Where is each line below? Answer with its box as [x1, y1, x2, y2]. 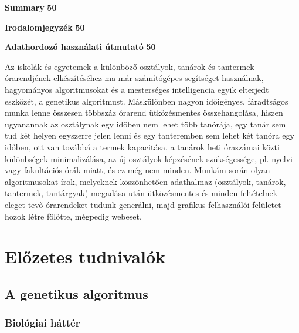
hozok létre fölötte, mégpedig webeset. [5, 210, 142, 222]
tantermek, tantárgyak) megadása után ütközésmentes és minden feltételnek [5, 187, 278, 199]
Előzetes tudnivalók [5, 244, 165, 268]
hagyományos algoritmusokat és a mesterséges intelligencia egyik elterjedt [5, 83, 269, 95]
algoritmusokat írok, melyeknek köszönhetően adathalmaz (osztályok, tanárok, [5, 175, 286, 187]
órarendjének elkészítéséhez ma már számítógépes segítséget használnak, [5, 72, 264, 84]
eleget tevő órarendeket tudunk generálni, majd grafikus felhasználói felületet [5, 198, 281, 210]
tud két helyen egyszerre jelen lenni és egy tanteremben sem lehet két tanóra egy [5, 129, 294, 142]
